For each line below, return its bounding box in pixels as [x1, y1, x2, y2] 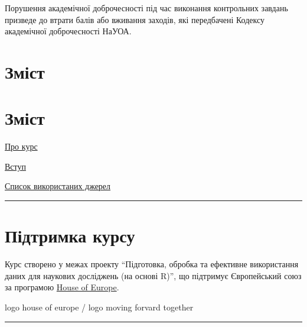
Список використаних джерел [5, 180, 111, 192]
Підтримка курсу [5, 224, 135, 248]
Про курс [5, 140, 38, 153]
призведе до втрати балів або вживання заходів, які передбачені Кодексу [5, 13, 265, 25]
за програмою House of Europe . [5, 281, 119, 293]
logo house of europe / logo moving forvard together [5, 300, 194, 313]
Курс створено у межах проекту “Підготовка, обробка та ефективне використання [5, 258, 299, 270]
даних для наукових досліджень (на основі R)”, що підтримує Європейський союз [5, 269, 302, 281]
